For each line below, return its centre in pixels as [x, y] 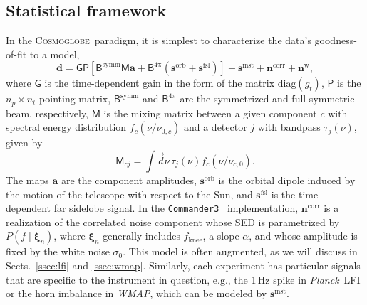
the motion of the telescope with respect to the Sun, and [129, 194]
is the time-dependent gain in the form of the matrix [160, 83]
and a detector [215, 127]
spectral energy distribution [66, 127]
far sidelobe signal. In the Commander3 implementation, [176, 208]
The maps [27, 180]
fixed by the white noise [58, 251]
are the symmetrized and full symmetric [267, 98]
